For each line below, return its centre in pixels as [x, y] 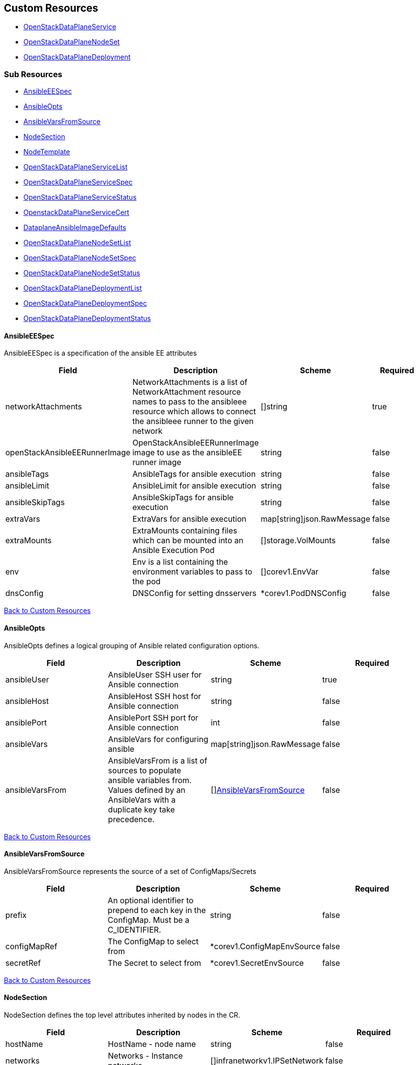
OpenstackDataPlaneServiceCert [76, 213]
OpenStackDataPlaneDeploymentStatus [87, 319]
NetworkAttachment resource [187, 392]
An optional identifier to [150, 900]
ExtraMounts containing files [185, 531]
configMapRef [31, 946]
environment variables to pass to [192, 572]
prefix [16, 915]
